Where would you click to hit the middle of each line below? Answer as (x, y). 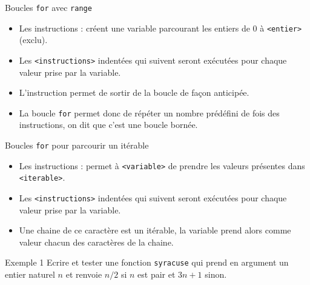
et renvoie (84, 274)
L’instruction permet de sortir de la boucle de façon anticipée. (134, 92)
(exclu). (33, 40)
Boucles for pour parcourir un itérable (77, 145)
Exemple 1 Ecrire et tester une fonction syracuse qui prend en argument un (147, 262)
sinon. (216, 274)
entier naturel (30, 274)
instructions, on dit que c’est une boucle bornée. (108, 125)
